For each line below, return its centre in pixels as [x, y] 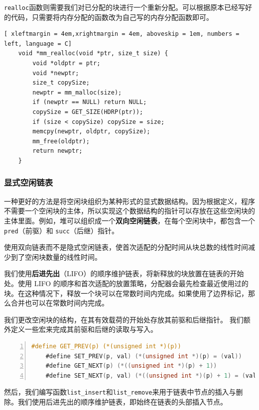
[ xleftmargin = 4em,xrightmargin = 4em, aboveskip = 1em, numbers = [122, 34]
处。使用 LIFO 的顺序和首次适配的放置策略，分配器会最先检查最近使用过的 [126, 283]
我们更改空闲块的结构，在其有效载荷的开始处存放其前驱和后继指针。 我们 [124, 319]
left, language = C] [38, 44]
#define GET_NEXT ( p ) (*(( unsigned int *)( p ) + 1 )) [131, 366]
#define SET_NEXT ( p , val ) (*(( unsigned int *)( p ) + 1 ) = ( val [151, 375]
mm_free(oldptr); [61, 141]
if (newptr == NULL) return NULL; [90, 102]
